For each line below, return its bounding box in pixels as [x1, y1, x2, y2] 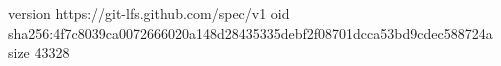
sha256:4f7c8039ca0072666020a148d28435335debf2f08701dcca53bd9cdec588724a [8, 22, 493, 43]
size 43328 [8, 42, 70, 63]
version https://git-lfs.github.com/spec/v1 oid [8, 3, 290, 23]
